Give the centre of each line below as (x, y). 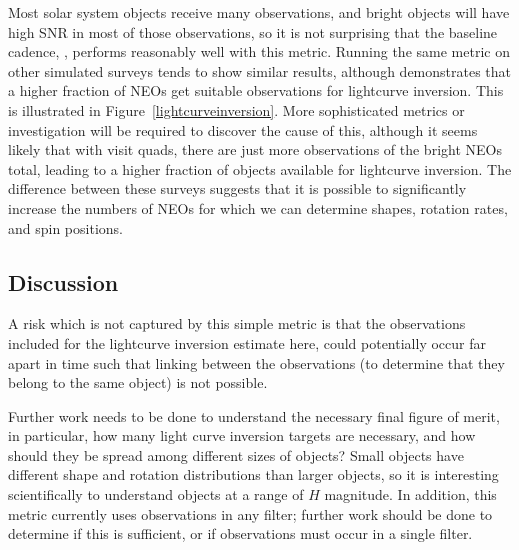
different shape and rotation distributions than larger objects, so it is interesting (253, 474)
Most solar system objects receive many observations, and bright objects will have (259, 12)
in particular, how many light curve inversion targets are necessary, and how (242, 435)
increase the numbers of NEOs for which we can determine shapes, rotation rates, (258, 207)
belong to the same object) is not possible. (138, 382)
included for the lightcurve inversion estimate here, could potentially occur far (247, 342)
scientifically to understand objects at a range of (156, 494)
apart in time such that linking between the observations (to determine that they (256, 362)
